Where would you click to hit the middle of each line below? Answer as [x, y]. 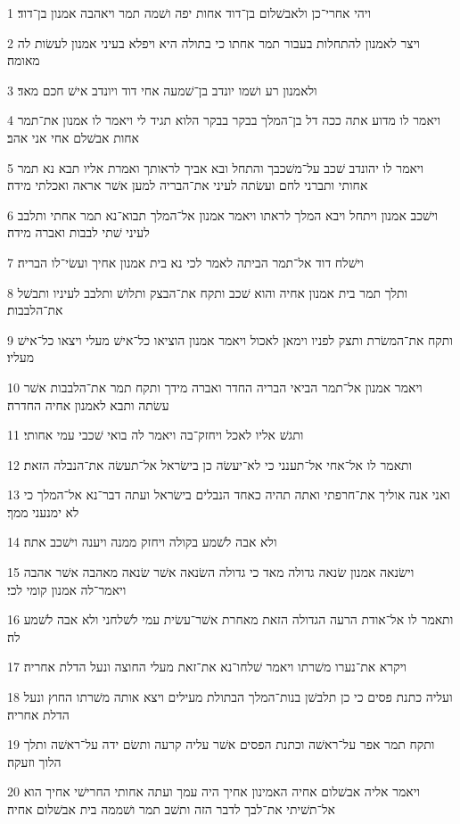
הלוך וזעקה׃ [34, 761]
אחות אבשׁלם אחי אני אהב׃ [73, 137]
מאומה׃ [24, 60]
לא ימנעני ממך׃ [43, 511]
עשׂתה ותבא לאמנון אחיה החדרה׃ [88, 404]
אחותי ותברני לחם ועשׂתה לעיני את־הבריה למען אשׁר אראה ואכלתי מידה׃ [188, 185]
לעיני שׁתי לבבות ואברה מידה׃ [78, 232]
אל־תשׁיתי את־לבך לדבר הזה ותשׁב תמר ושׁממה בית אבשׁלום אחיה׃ [171, 809]
